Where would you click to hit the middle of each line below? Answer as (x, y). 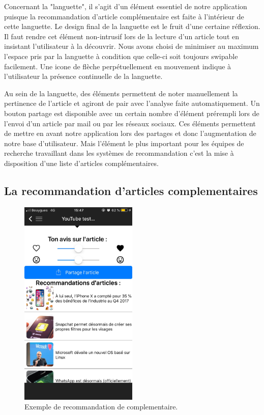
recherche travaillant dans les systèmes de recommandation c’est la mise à (119, 153)
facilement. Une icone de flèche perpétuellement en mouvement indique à (118, 66)
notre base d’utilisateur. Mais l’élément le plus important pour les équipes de (124, 143)
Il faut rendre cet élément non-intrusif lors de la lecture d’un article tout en (122, 36)
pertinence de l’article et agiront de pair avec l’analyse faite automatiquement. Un (132, 103)
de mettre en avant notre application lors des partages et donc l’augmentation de (130, 133)
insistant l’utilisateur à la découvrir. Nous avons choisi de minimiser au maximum (131, 46)
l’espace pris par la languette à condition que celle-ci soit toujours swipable (121, 56)
